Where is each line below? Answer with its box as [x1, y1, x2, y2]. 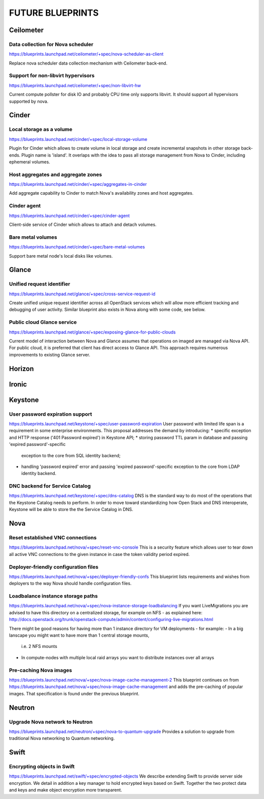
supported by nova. [9, 98, 49, 104]
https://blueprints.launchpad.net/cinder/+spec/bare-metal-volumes [9, 244, 145, 250]
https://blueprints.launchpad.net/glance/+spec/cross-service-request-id [9, 291, 156, 297]
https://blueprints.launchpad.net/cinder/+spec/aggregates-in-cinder [9, 181, 147, 187]
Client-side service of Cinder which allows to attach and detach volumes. [9, 222, 156, 227]
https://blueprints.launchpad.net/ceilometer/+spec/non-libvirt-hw [9, 82, 141, 88]
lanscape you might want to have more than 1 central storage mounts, [9, 632, 150, 638]
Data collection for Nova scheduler [9, 41, 94, 47]
